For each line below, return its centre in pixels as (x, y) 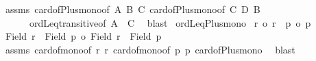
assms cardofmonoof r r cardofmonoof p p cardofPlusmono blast (150, 49)
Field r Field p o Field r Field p (83, 36)
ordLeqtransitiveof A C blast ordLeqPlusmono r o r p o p (170, 22)
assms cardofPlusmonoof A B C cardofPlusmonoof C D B (133, 9)
